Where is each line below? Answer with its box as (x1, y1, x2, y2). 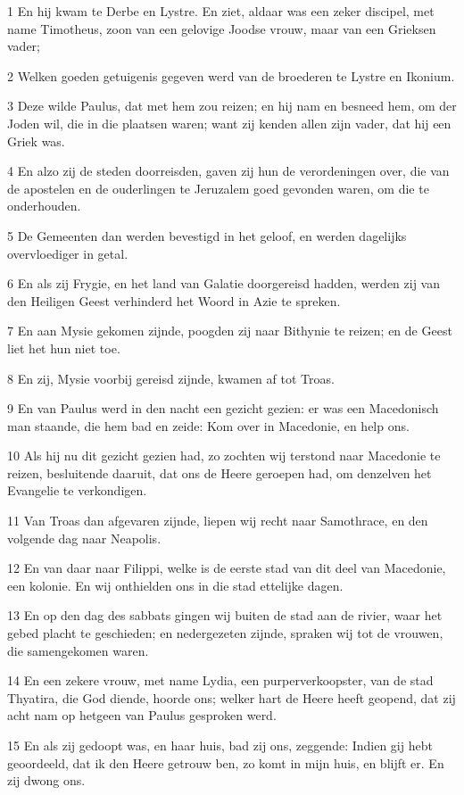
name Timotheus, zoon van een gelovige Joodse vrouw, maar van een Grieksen (7, 19, 436, 37)
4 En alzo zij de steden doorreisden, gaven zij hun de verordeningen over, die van (7, 161, 450, 180)
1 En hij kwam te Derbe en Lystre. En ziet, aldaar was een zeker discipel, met (7, 2, 435, 20)
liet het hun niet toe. (7, 338, 120, 357)
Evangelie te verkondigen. (7, 481, 147, 500)
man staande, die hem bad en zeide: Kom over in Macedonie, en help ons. (7, 416, 410, 435)
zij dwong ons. (7, 771, 86, 790)
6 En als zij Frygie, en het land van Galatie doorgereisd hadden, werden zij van (7, 274, 440, 293)
